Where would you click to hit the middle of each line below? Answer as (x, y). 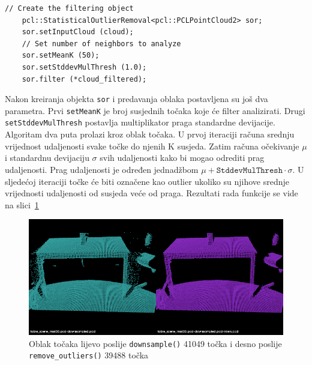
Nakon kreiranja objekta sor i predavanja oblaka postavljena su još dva (136, 99)
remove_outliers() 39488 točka (89, 355)
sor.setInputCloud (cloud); (78, 32)
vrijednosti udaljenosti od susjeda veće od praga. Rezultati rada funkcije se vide (151, 193)
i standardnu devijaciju (47, 158)
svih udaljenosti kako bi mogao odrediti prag (182, 158)
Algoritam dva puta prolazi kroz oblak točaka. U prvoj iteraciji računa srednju (150, 134)
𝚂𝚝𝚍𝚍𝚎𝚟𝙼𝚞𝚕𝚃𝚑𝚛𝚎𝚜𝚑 (249, 170)
